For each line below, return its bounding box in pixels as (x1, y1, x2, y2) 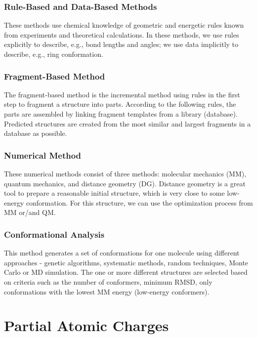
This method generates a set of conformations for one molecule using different (4, 248, 240, 258)
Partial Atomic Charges (4, 315, 169, 336)
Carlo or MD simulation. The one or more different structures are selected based (4, 267, 248, 277)
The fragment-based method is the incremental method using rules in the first (4, 89, 240, 99)
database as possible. (4, 128, 67, 138)
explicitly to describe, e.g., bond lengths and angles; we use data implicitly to (4, 39, 239, 49)
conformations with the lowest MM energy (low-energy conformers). (4, 286, 210, 296)
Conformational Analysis (4, 228, 105, 240)
